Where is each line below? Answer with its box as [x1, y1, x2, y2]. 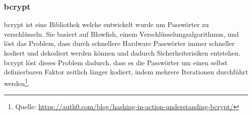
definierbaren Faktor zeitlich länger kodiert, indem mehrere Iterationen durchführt [4, 67, 248, 77]
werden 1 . [4, 76, 30, 88]
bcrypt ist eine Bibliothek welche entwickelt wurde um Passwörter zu [4, 19, 209, 29]
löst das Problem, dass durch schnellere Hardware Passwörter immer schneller [4, 38, 235, 48]
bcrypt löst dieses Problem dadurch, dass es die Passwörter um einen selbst [4, 57, 228, 67]
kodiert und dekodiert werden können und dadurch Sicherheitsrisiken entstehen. [4, 48, 241, 57]
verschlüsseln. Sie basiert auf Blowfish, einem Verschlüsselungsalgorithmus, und [4, 29, 239, 39]
